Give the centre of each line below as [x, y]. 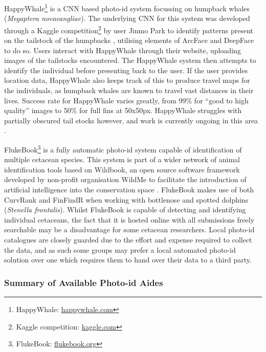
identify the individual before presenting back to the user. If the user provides [126, 70]
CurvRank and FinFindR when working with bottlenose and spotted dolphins [126, 199]
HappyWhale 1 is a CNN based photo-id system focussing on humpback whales [127, 7]
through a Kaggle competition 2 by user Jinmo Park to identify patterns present [129, 29]
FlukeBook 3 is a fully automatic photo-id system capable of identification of [123, 149]
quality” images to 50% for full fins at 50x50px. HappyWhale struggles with [123, 110]
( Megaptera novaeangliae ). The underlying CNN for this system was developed [127, 18]
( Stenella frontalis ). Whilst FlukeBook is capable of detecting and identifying [125, 210]
